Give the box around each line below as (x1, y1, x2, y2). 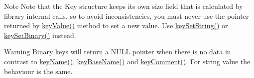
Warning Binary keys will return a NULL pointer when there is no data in (4, 46, 231, 57)
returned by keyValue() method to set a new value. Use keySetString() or (4, 20, 228, 31)
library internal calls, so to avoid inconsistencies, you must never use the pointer (4, 10, 249, 21)
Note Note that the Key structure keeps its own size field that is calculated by (4, 1, 243, 11)
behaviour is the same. (4, 66, 73, 76)
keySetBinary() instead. (4, 30, 76, 40)
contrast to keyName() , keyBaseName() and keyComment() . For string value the (4, 56, 251, 66)
